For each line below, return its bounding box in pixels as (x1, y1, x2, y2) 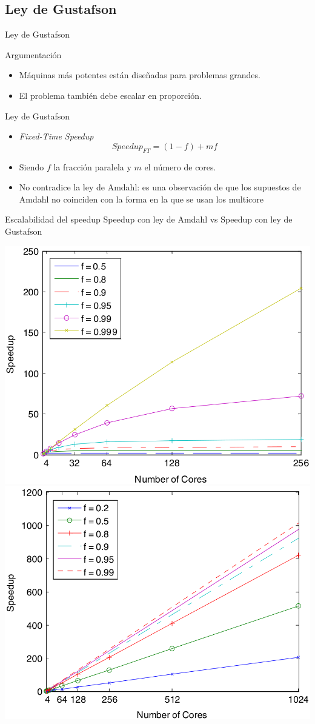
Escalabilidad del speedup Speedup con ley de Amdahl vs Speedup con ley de (5, 213, 293, 226)
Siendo (19, 160, 44, 173)
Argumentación (5, 48, 62, 61)
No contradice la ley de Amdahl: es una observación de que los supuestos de (19, 181, 301, 193)
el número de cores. (144, 160, 216, 173)
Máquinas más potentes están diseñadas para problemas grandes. (19, 69, 260, 81)
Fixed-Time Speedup (19, 130, 94, 142)
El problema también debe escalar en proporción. (19, 89, 202, 101)
